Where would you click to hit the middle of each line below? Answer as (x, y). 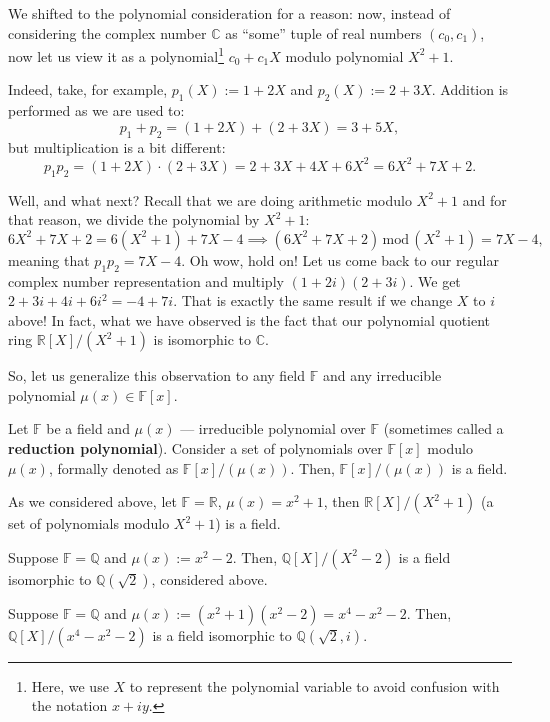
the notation (69, 705)
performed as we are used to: (96, 110)
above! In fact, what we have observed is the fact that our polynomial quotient (249, 319)
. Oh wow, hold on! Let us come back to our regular (340, 259)
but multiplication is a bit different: (117, 146)
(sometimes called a (443, 428)
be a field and (88, 428)
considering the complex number (107, 32)
